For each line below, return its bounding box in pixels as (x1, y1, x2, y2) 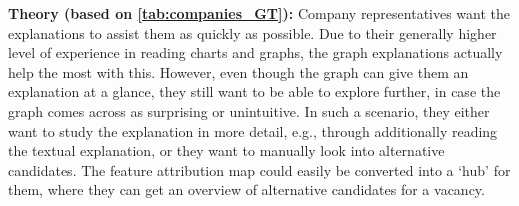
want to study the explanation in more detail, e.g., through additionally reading (8, 120, 498, 141)
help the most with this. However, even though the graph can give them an (8, 61, 469, 82)
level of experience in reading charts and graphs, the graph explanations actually (8, 42, 503, 63)
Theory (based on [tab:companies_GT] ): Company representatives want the (8, 3, 511, 23)
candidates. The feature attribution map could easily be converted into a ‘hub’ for (8, 159, 511, 180)
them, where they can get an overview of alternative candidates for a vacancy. (8, 179, 485, 200)
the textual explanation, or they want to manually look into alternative (8, 140, 445, 161)
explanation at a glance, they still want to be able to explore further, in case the (8, 81, 501, 102)
